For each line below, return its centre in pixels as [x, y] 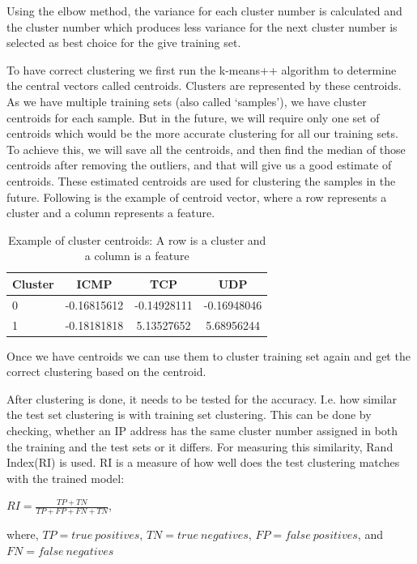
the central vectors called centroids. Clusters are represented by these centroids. [204, 85]
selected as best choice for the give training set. [124, 43]
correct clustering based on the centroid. [106, 372]
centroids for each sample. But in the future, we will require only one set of [193, 117]
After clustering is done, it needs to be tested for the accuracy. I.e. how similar [202, 398]
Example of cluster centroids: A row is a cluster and [137, 239]
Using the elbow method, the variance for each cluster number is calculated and [204, 11]
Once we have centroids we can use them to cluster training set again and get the [208, 355]
